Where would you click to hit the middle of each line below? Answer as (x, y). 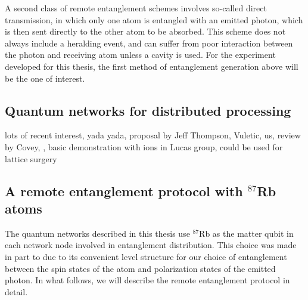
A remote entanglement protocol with (124, 191)
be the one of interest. (45, 78)
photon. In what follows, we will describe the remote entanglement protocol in (147, 280)
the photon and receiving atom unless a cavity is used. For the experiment (140, 55)
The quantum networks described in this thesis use (97, 233)
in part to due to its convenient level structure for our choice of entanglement (146, 256)
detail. (16, 291)
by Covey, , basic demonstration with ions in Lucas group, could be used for (144, 146)
